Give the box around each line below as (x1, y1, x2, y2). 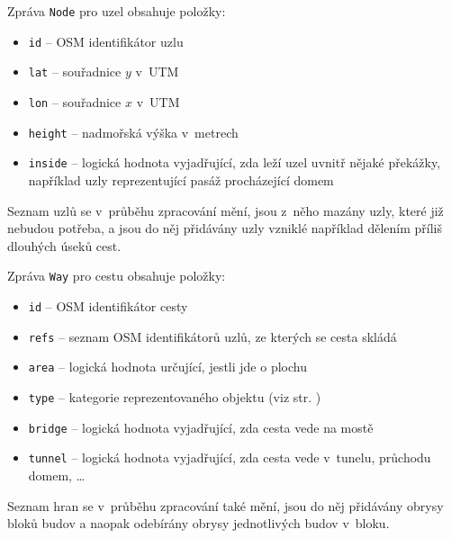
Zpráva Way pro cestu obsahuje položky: (7, 266, 226, 285)
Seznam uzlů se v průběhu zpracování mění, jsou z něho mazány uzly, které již (7, 201, 444, 220)
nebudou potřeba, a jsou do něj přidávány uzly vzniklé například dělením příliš (7, 219, 443, 238)
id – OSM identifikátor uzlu (28, 31, 184, 50)
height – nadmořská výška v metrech (28, 122, 239, 141)
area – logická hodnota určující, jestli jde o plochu (28, 357, 307, 376)
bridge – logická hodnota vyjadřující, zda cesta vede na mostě (28, 417, 374, 436)
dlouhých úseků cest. (7, 236, 122, 255)
